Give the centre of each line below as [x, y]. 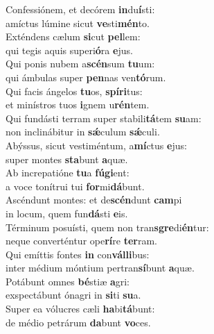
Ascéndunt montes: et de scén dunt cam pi [94, 200]
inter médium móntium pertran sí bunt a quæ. [100, 268]
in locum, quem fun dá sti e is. [67, 213]
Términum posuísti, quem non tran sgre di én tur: [107, 227]
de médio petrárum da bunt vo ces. [78, 322]
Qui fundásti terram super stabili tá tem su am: [104, 118]
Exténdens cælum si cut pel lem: [73, 36]
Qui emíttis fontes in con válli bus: [78, 254]
